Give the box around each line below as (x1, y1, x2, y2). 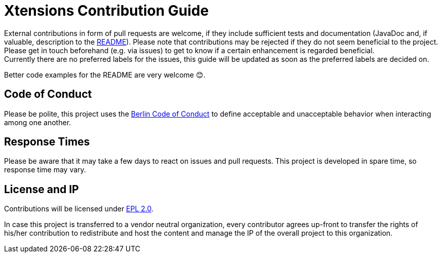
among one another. (4, 118, 71, 127)
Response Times (4, 135, 90, 149)
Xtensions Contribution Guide (4, 2, 209, 19)
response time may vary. (4, 165, 86, 174)
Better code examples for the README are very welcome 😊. (4, 70, 206, 79)
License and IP (4, 182, 79, 196)
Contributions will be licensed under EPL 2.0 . (4, 204, 154, 213)
